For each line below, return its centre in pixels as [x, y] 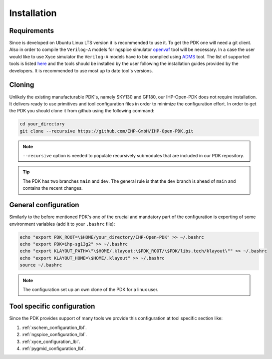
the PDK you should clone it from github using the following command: [82, 111]
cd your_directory [42, 124]
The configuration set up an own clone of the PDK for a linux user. [91, 290]
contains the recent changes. [53, 188]
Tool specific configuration [52, 306]
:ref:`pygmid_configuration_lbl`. [54, 348]
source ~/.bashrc [41, 265]
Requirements [32, 31]
